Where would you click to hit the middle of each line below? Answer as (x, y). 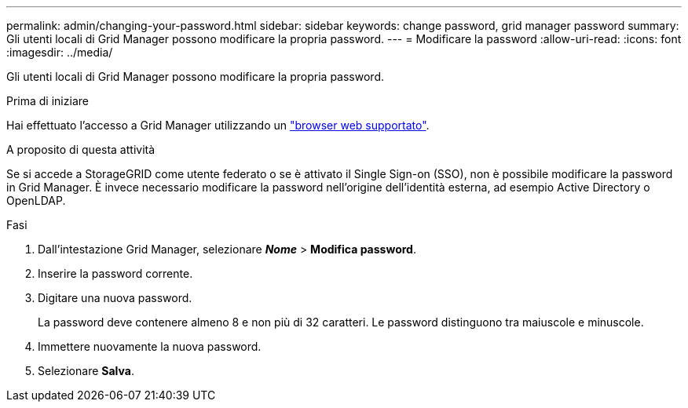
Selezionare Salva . (86, 371)
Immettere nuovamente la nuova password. (150, 346)
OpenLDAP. (36, 200)
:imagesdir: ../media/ (60, 52)
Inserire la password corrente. (115, 273)
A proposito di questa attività (81, 149)
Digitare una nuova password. (115, 298)
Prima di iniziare (48, 101)
